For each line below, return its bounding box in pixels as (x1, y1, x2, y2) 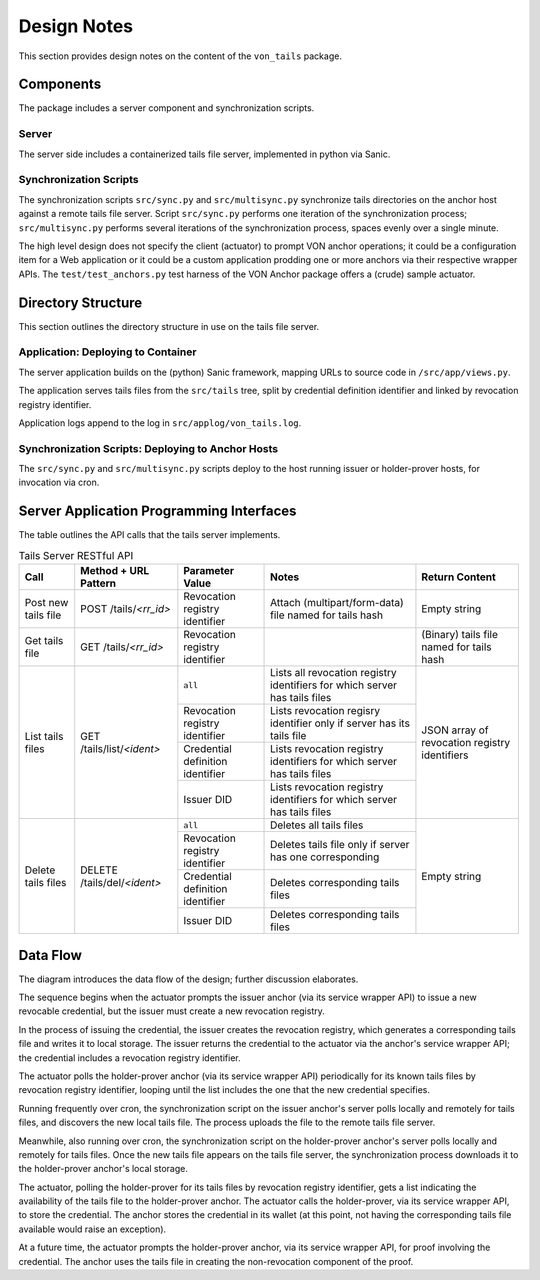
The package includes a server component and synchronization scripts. (18, 102, 315, 114)
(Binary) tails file (421, 628, 499, 642)
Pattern (80, 576, 117, 590)
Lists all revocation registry (270, 666, 397, 680)
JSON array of (421, 723, 489, 737)
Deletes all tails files (270, 818, 364, 832)
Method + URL (80, 564, 150, 578)
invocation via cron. (18, 476, 100, 489)
